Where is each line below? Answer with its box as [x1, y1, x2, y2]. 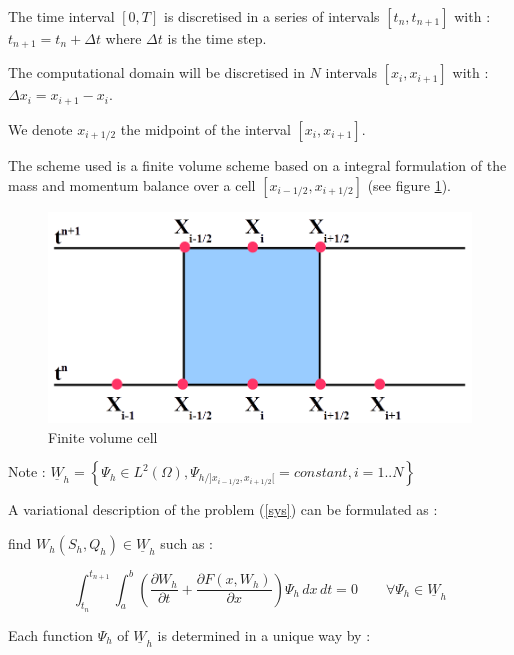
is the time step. [167, 28, 267, 48]
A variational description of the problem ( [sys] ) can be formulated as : [8, 499, 438, 520]
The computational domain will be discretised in [8, 62, 305, 83]
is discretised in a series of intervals [163, 6, 380, 26]
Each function [8, 624, 93, 645]
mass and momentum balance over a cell [8, 174, 256, 195]
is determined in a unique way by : [157, 624, 371, 645]
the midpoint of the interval [120, 118, 291, 139]
